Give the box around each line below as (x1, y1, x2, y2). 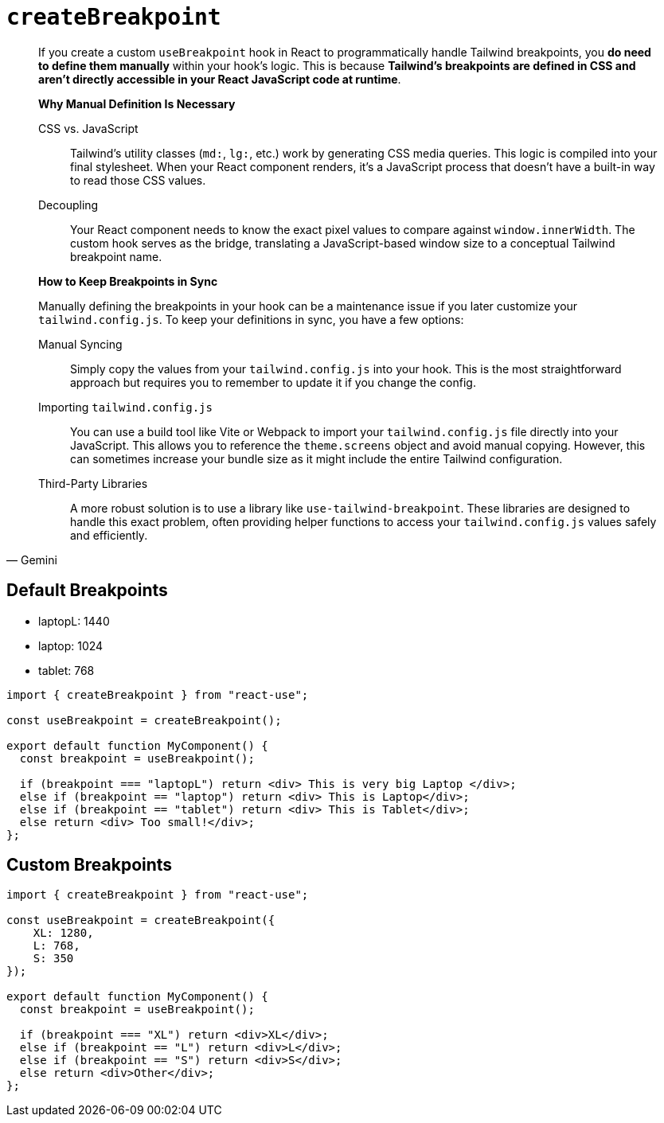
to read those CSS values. (70, 173, 206, 187)
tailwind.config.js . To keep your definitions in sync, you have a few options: (38, 312, 464, 326)
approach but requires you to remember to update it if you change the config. (70, 375, 476, 389)
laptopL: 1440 (38, 614, 110, 628)
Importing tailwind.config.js (38, 400, 213, 414)
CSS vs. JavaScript (38, 121, 139, 135)
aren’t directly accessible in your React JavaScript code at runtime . (38, 72, 401, 86)
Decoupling (38, 197, 99, 212)
